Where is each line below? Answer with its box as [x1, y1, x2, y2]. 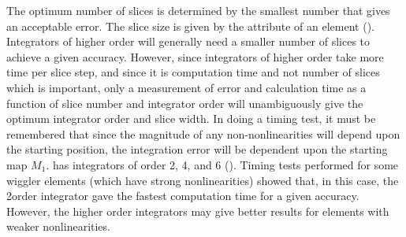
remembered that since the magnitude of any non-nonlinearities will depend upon [6, 125, 400, 142]
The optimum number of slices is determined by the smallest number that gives [6, 2, 390, 18]
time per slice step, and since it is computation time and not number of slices [6, 64, 380, 80]
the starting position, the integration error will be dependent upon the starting [6, 141, 388, 157]
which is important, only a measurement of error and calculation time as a [6, 79, 367, 95]
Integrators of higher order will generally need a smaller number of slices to [6, 33, 371, 50]
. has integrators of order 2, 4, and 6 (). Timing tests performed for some [46, 156, 399, 172]
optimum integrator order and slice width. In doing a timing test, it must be [6, 110, 376, 127]
